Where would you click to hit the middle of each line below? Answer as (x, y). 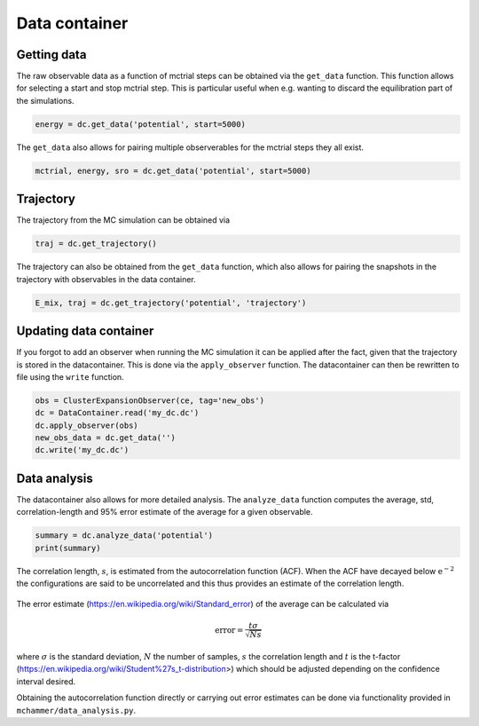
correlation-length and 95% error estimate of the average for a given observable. (165, 512)
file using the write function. (70, 376)
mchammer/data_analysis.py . (76, 710)
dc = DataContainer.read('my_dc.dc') (117, 413)
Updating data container (85, 331)
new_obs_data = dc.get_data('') (106, 438)
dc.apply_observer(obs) (87, 425)
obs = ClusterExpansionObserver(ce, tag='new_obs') (150, 400)
